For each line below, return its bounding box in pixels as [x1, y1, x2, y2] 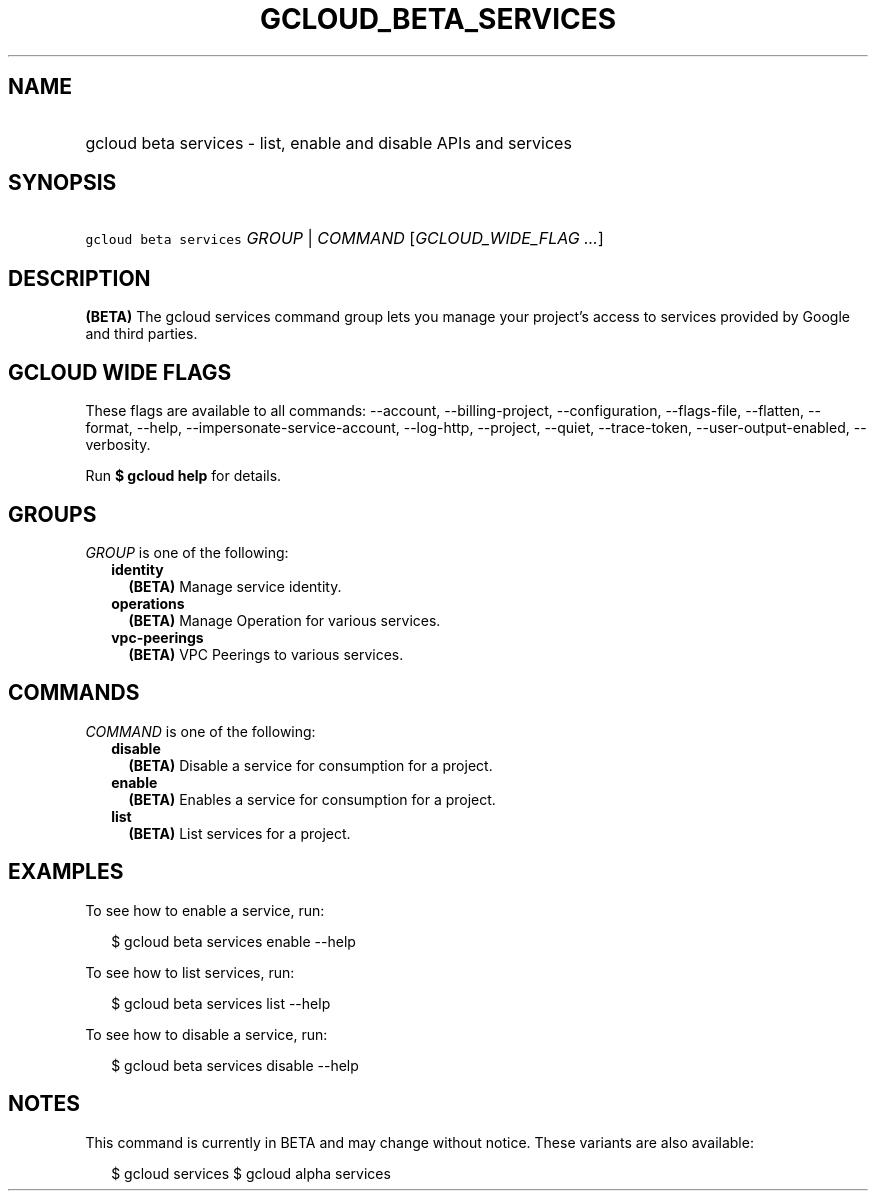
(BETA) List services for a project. [128, 824, 351, 842]
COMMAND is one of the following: [85, 722, 316, 740]
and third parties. [85, 325, 198, 343]
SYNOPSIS [8, 170, 117, 196]
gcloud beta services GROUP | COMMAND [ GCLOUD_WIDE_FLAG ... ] [85, 228, 604, 249]
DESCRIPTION [8, 265, 151, 291]
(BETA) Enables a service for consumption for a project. [128, 790, 496, 808]
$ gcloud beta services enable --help [111, 932, 356, 950]
